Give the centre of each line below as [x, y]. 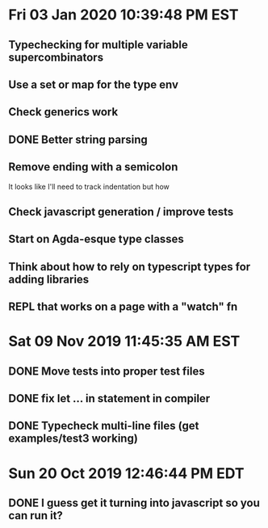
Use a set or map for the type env [94, 84]
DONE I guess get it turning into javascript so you [134, 503]
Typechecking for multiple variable [98, 45]
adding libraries [49, 279]
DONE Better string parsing [78, 139]
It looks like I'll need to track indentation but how [89, 186]
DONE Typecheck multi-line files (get [104, 426]
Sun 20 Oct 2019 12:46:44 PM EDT [126, 473]
